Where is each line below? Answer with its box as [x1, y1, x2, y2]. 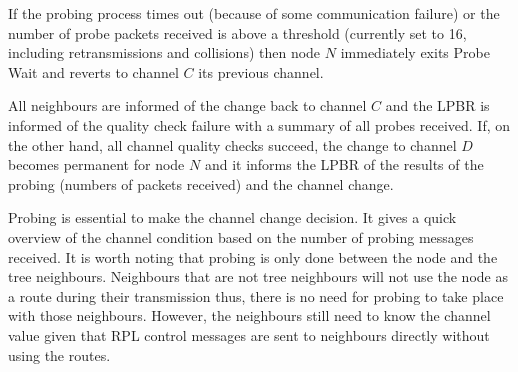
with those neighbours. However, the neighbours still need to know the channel [8, 305, 491, 326]
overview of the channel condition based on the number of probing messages [8, 226, 474, 247]
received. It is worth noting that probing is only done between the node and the [8, 246, 498, 267]
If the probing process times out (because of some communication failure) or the [8, 3, 500, 23]
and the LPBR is [385, 95, 490, 116]
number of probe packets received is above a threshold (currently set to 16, [8, 22, 467, 43]
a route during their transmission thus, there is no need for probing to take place [8, 285, 504, 306]
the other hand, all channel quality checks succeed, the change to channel [8, 134, 457, 155]
